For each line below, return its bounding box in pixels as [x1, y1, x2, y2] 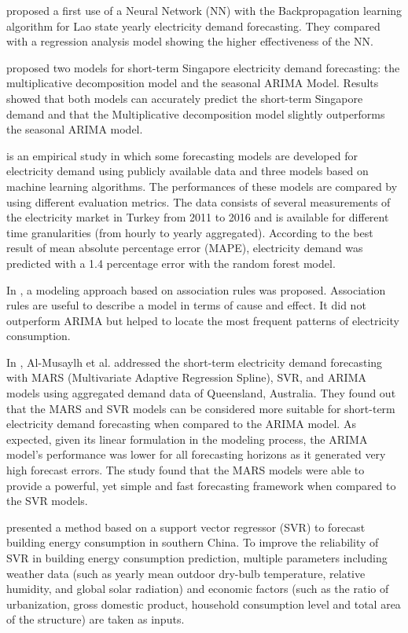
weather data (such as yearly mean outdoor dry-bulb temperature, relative [6, 565, 366, 581]
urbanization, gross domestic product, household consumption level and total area [6, 595, 401, 612]
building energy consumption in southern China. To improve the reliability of [6, 534, 379, 551]
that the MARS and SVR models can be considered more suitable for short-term [6, 400, 395, 416]
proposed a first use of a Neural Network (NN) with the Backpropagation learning [6, 2, 402, 18]
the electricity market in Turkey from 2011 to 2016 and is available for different [6, 209, 389, 225]
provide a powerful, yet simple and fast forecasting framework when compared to [6, 477, 396, 493]
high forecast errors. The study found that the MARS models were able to [6, 462, 365, 478]
